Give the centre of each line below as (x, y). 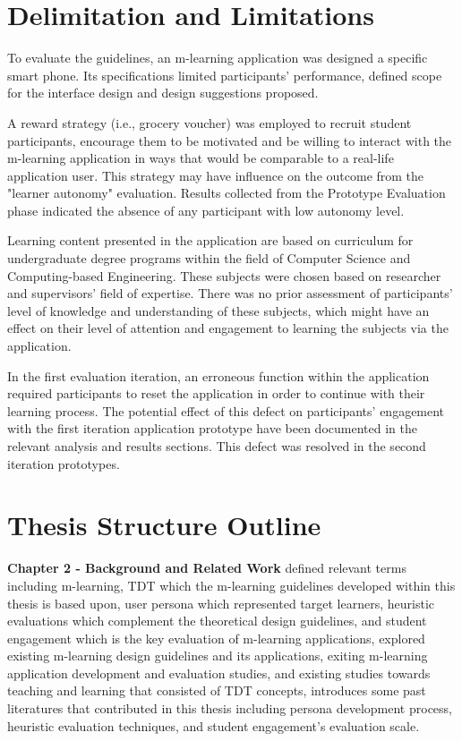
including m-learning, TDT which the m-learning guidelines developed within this (231, 585)
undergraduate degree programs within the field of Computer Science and (209, 258)
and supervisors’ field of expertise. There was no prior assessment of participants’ (230, 293)
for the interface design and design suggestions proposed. (163, 93)
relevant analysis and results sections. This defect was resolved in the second (217, 446)
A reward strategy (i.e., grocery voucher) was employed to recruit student (210, 122)
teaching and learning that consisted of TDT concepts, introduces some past (217, 690)
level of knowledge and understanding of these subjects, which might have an (218, 310)
